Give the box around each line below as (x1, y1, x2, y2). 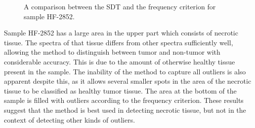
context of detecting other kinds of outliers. (4, 114, 135, 125)
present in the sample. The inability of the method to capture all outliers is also (4, 66, 246, 76)
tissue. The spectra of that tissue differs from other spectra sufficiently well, (4, 37, 233, 47)
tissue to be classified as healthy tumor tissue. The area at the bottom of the (4, 85, 237, 96)
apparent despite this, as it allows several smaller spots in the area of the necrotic (4, 76, 252, 86)
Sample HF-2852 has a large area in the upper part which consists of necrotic (4, 28, 238, 38)
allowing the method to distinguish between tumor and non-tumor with (4, 47, 220, 57)
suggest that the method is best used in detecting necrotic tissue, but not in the (4, 104, 246, 115)
